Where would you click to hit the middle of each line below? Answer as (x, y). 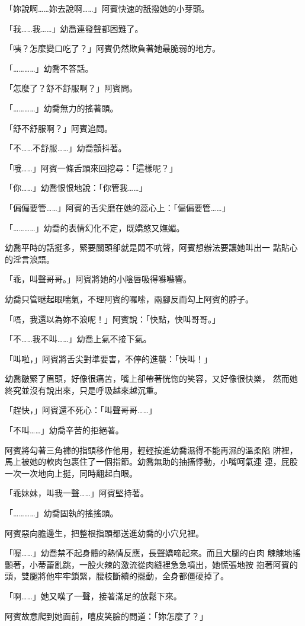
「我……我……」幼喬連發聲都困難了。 (74, 28)
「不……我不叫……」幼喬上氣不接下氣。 (78, 339)
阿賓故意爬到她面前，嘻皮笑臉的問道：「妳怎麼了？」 (106, 616)
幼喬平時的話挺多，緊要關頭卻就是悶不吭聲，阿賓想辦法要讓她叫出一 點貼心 (151, 247)
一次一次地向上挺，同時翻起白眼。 (71, 473)
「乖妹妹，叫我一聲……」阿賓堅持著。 (77, 493)
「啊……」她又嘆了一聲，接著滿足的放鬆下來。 (93, 596)
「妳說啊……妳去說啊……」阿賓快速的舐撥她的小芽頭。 (107, 8)
